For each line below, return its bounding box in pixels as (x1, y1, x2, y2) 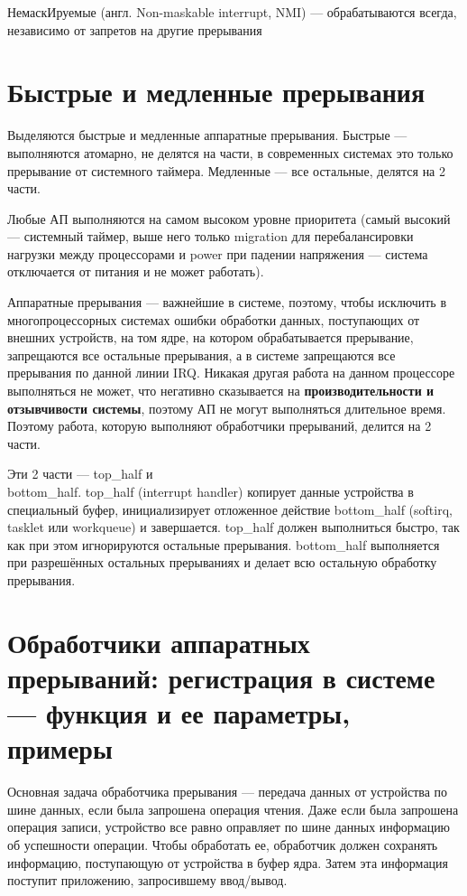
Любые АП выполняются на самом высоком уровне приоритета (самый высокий (7, 209, 451, 228)
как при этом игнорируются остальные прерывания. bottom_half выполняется (7, 535, 440, 554)
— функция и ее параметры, (7, 695, 351, 732)
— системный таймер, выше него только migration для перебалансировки (7, 227, 414, 246)
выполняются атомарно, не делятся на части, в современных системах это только (7, 143, 453, 162)
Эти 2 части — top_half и (7, 464, 153, 483)
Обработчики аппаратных (7, 623, 310, 660)
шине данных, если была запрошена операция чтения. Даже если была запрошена (7, 799, 459, 818)
